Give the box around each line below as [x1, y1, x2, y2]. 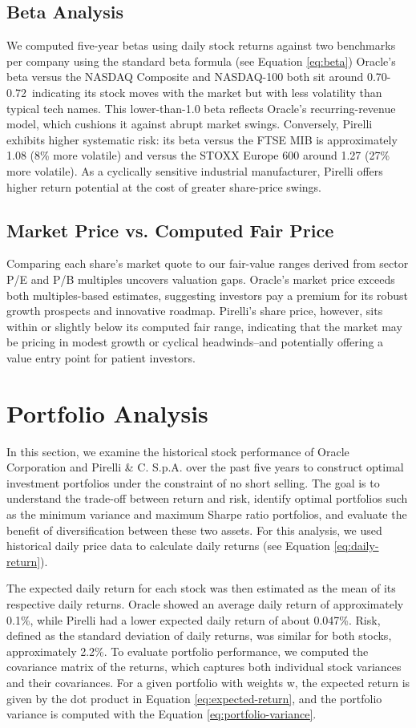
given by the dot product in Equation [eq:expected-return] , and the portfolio [6, 690, 382, 706]
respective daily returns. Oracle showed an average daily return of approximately [6, 595, 404, 612]
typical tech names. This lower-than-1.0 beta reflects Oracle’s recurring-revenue [6, 99, 396, 116]
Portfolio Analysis [6, 396, 208, 429]
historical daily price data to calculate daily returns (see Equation [6, 537, 330, 554]
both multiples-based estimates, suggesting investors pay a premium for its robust [6, 286, 409, 303]
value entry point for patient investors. [6, 349, 196, 366]
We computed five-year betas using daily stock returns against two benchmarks [6, 37, 396, 54]
